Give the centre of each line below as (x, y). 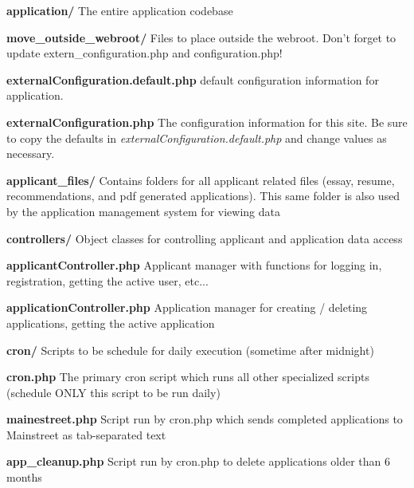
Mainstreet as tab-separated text (86, 434)
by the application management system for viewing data (143, 211)
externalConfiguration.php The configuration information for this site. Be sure (207, 122)
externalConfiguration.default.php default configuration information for (193, 79)
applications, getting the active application (111, 323)
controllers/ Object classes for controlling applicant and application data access (205, 238)
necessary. (31, 153)
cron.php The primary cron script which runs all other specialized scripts (188, 377)
